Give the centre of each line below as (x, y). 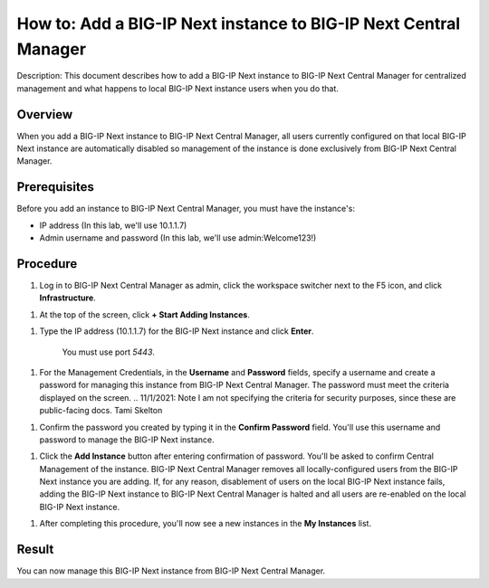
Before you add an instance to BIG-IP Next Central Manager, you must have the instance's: (186, 209)
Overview (45, 114)
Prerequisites (55, 187)
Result (35, 550)
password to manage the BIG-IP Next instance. (127, 440)
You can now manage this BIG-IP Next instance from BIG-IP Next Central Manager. (171, 571)
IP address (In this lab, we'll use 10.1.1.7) (113, 225)
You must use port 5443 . (109, 352)
